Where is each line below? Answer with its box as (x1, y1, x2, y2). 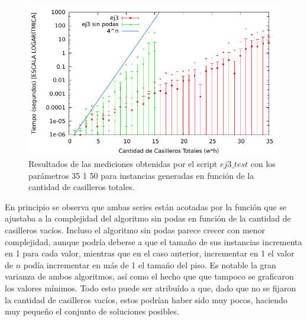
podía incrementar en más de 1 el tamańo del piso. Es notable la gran (23, 258, 276, 271)
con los (250, 157, 276, 169)
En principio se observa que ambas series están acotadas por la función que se (5, 200, 287, 213)
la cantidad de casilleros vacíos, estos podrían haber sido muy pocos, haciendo (5, 293, 287, 306)
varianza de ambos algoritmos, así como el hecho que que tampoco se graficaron (5, 270, 294, 283)
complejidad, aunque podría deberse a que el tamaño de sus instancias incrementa (5, 235, 302, 248)
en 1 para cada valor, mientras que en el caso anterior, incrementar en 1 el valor (5, 247, 295, 259)
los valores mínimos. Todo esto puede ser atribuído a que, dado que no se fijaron (5, 281, 296, 294)
